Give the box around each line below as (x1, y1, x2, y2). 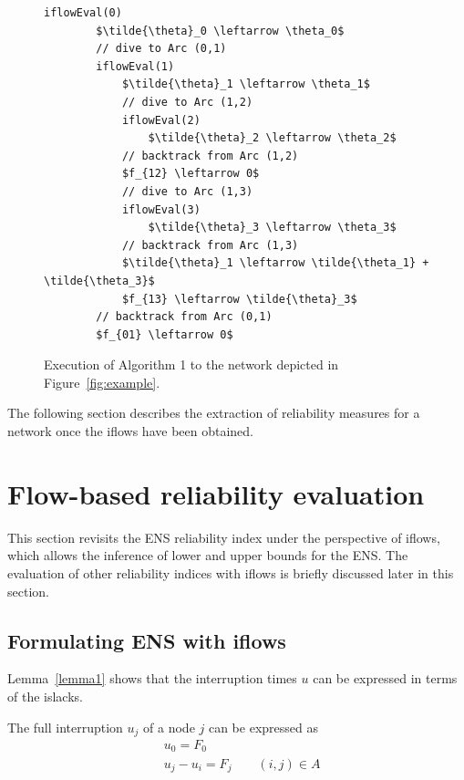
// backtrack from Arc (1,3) (121, 238, 299, 252)
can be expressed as (208, 717, 318, 736)
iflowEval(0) (44, 6, 122, 19)
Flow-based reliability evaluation (7, 474, 425, 512)
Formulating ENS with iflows (7, 626, 286, 654)
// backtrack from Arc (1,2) (121, 149, 299, 162)
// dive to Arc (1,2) (121, 95, 253, 109)
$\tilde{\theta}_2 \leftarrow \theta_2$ (148, 131, 397, 145)
